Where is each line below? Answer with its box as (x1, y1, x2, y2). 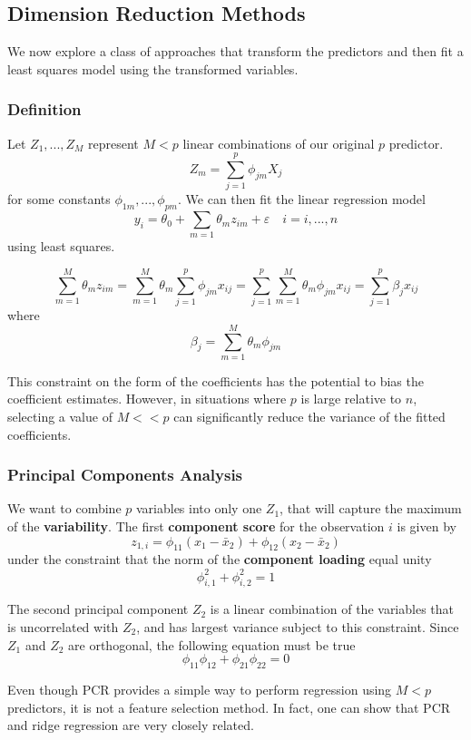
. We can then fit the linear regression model (178, 190, 426, 209)
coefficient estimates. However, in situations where (7, 389, 287, 408)
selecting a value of (7, 407, 113, 426)
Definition (7, 98, 82, 121)
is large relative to (300, 389, 402, 408)
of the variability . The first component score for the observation (7, 517, 385, 536)
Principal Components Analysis (7, 463, 243, 486)
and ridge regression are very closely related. (7, 716, 254, 735)
